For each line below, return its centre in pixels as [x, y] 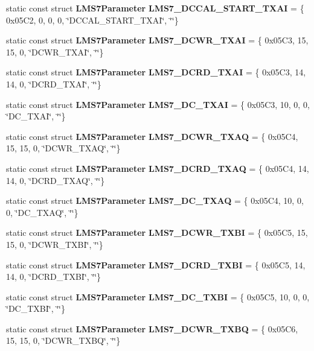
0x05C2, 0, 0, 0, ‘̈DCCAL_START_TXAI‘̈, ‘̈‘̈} [92, 20]
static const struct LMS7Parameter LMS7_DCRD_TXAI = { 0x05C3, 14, [156, 72]
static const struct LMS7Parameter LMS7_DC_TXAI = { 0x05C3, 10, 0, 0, [158, 104]
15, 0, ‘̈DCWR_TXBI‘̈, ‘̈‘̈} [55, 244]
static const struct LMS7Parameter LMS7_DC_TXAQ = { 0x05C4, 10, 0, [155, 201]
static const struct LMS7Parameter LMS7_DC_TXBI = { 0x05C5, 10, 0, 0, [158, 296]
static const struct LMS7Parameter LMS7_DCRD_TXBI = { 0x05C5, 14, [156, 264]
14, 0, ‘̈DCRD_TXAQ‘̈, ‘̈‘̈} [56, 180]
